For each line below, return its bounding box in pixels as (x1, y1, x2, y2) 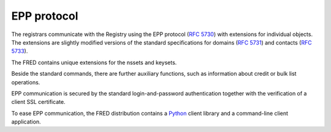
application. (11, 118, 41, 125)
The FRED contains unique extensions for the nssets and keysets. (11, 59, 177, 66)
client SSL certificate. (11, 98, 66, 106)
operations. (11, 78, 40, 86)
